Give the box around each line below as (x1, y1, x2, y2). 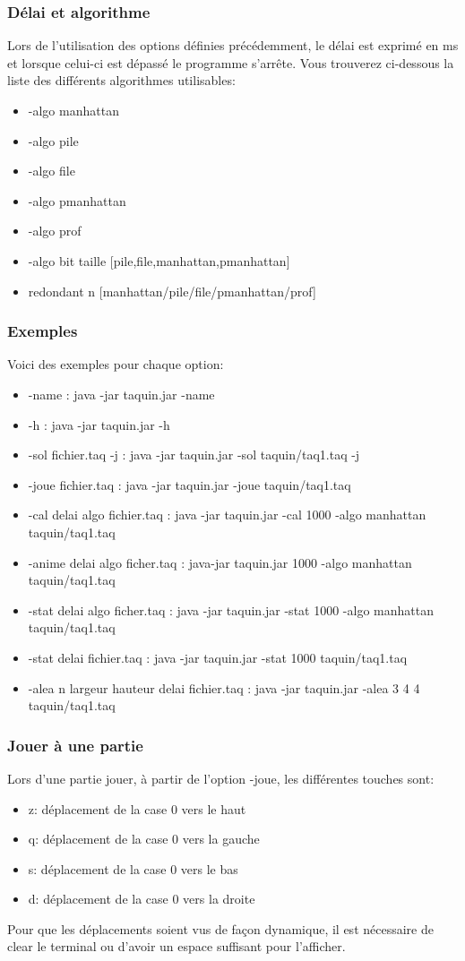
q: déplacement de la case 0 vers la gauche (28, 829, 260, 848)
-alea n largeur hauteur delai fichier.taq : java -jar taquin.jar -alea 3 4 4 (28, 678, 420, 697)
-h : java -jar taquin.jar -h (28, 415, 170, 433)
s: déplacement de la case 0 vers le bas (28, 859, 238, 878)
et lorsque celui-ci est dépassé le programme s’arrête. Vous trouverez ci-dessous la (7, 53, 454, 72)
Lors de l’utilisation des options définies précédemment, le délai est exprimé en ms (7, 36, 459, 55)
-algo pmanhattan (28, 191, 126, 210)
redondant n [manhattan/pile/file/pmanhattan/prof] (28, 281, 316, 300)
